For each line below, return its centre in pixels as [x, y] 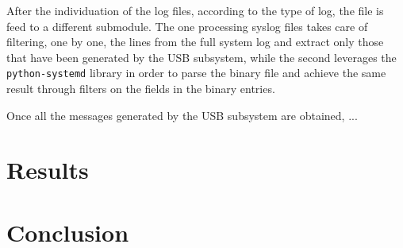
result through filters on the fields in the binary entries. [141, 89]
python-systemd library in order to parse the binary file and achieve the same [196, 73]
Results [48, 170]
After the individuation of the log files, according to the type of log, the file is [195, 10]
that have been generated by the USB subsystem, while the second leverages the [201, 57]
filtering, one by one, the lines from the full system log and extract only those [195, 42]
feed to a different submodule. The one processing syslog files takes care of [187, 26]
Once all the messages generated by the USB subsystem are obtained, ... [182, 115]
